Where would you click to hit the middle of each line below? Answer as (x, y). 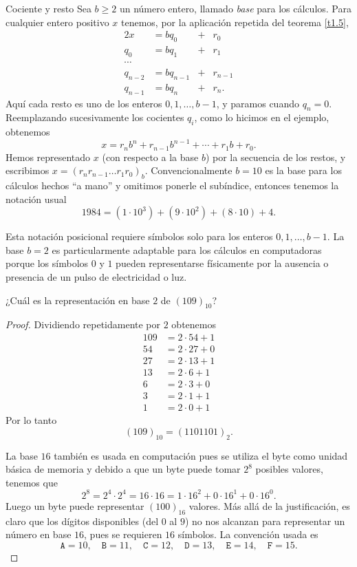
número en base (39, 534)
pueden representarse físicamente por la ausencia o (222, 263)
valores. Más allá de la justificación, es (269, 505)
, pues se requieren (123, 534)
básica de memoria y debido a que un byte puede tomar (123, 469)
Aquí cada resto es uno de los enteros (84, 103)
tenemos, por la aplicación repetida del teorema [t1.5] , (235, 22)
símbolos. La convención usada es (248, 534)
